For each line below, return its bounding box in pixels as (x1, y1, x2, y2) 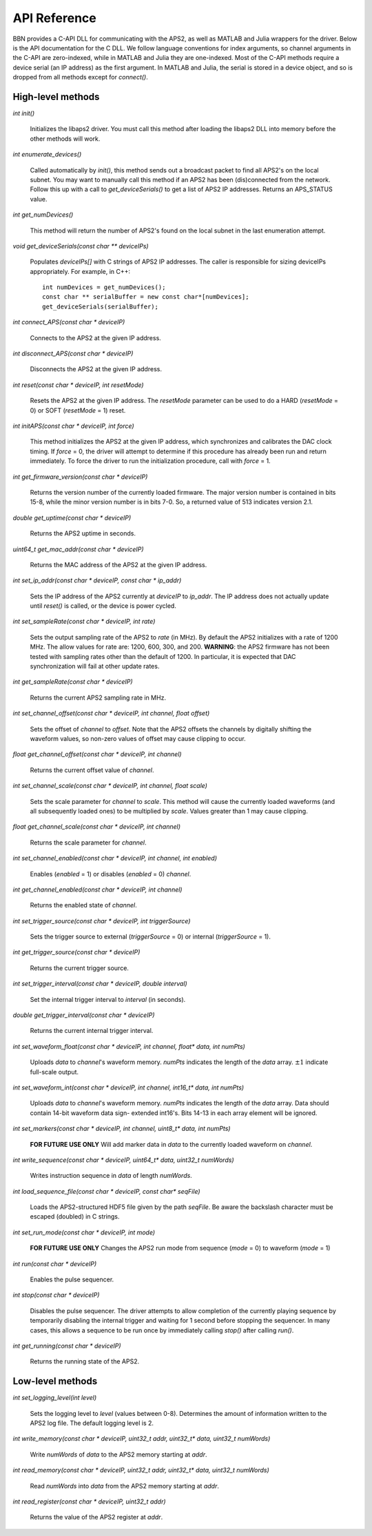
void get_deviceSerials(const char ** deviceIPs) (12, 242, 149, 250)
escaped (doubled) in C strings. (30, 1212, 120, 1221)
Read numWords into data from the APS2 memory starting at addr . (30, 1481, 220, 1490)
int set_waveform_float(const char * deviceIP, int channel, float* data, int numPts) (12, 1042, 246, 1050)
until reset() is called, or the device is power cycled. (30, 602, 177, 610)
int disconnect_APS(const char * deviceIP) (12, 349, 134, 358)
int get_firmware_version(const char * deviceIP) (12, 473, 148, 481)
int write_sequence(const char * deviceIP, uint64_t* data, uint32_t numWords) (12, 1156, 234, 1164)
